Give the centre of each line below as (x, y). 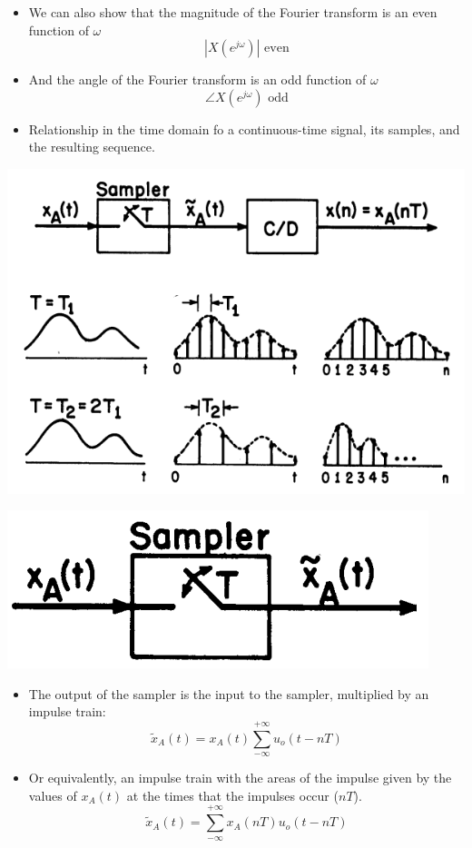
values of (53, 795)
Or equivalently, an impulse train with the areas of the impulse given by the (240, 778)
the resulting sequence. (92, 147)
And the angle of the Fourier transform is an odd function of (197, 79)
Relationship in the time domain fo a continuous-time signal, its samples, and (244, 128)
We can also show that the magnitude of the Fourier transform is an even (233, 12)
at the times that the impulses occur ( (232, 795)
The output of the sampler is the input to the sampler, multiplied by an (229, 693)
